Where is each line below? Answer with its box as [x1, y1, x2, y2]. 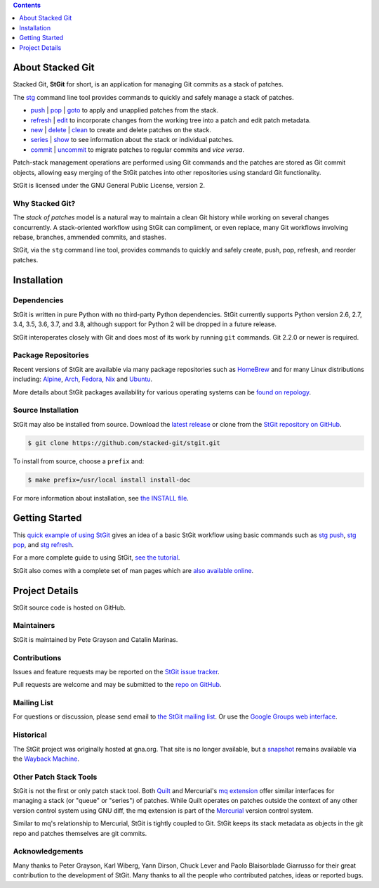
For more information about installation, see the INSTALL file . [13, 494, 189, 502]
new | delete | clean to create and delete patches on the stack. [30, 126, 212, 134]
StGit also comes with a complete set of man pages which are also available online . [13, 566, 254, 574]
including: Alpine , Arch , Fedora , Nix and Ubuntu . [13, 375, 153, 383]
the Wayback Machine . [13, 754, 80, 763]
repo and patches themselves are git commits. [13, 829, 147, 837]
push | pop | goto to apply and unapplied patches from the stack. [30, 106, 219, 115]
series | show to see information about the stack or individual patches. [30, 136, 234, 144]
